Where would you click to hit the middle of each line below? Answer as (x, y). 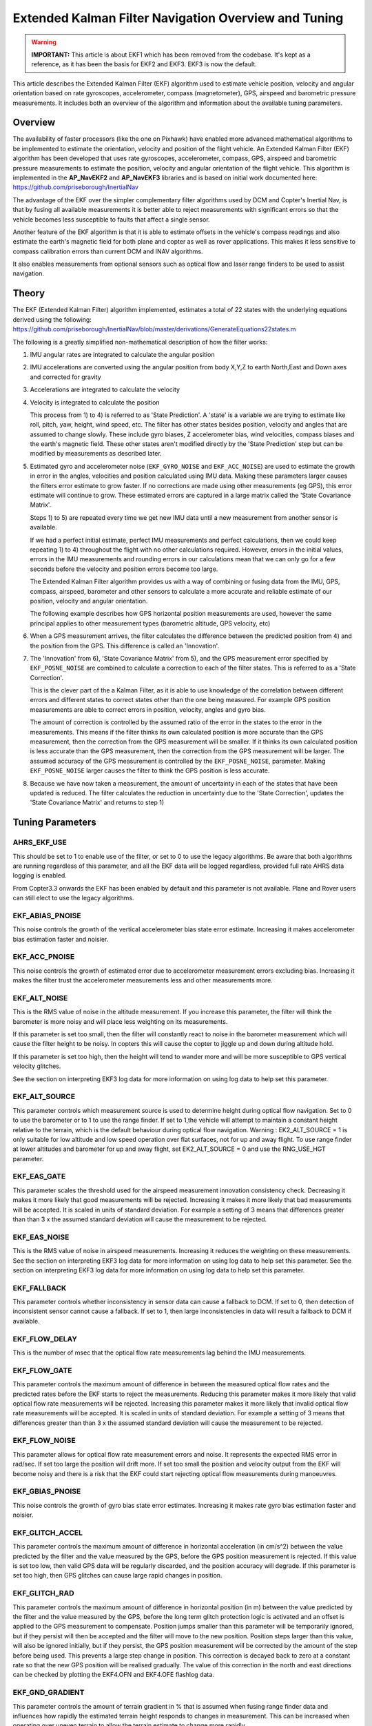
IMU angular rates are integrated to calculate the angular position (122, 354)
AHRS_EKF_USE (40, 842)
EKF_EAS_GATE (39, 1176)
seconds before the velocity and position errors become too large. (124, 569)
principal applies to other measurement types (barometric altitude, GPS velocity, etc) (150, 623)
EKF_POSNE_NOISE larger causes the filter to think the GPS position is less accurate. (150, 770)
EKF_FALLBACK (40, 1288)
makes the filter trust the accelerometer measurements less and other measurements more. (143, 980)
